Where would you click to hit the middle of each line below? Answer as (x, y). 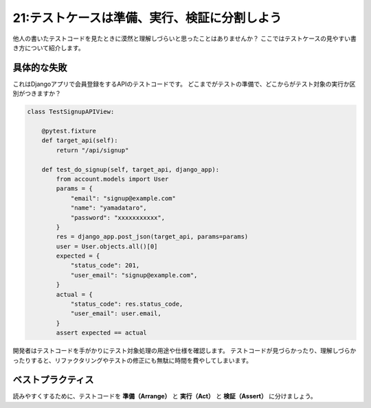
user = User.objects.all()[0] (107, 246)
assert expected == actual (101, 333)
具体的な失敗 (40, 68)
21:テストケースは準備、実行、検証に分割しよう (147, 18)
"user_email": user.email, (116, 314)
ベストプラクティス (53, 380)
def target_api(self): (80, 140)
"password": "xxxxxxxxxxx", (117, 217)
